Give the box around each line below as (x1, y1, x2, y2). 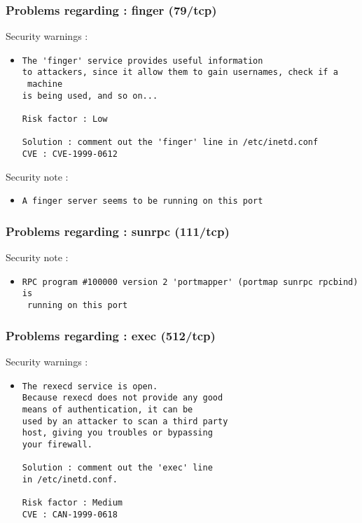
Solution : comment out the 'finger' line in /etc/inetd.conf (22, 137, 319, 148)
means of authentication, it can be (22, 404, 193, 414)
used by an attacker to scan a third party (22, 416, 228, 426)
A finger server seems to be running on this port (22, 196, 263, 207)
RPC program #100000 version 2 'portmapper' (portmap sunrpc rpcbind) (22, 277, 358, 287)
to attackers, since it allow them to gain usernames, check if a (22, 67, 338, 78)
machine (27, 79, 63, 90)
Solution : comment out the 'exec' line (22, 463, 213, 473)
